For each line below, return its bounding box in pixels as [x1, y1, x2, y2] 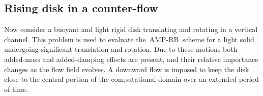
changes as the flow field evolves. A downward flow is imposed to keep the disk [4, 63, 249, 74]
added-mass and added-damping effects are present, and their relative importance [4, 53, 258, 64]
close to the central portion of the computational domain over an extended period [4, 74, 259, 84]
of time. [4, 83, 28, 94]
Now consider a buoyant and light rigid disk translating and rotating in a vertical [4, 24, 258, 35]
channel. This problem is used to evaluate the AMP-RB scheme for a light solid [4, 34, 254, 44]
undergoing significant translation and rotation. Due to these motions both [4, 44, 238, 54]
